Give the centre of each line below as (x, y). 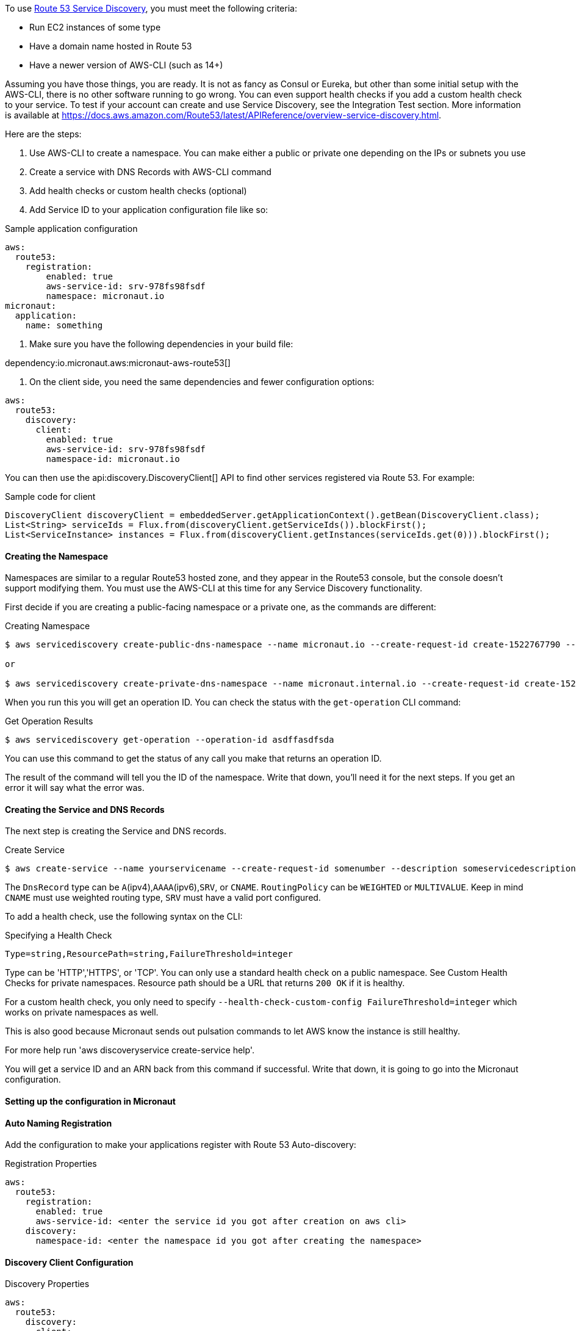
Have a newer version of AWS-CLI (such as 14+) (126, 65)
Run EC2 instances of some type (95, 27)
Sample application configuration (71, 229)
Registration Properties (51, 1164)
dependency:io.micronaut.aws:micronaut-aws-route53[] (118, 363)
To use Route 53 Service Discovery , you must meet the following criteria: (151, 8)
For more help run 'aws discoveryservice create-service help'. (130, 1050)
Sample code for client (50, 496)
